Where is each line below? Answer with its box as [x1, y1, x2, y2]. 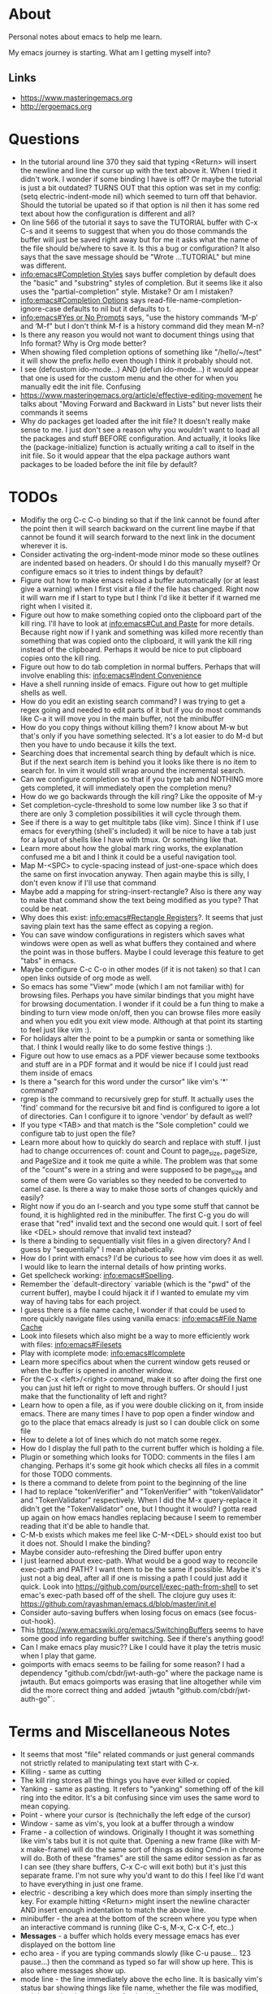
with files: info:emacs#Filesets [19, 1340, 122, 1350]
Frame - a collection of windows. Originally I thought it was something [19, 1827, 255, 1837]
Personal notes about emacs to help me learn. [8, 32, 162, 41]
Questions [8, 129, 80, 148]
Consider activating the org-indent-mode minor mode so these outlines [19, 549, 259, 559]
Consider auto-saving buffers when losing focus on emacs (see [19, 1608, 234, 1617]
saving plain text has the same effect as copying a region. [19, 921, 214, 931]
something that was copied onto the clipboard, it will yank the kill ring [19, 635, 253, 645]
